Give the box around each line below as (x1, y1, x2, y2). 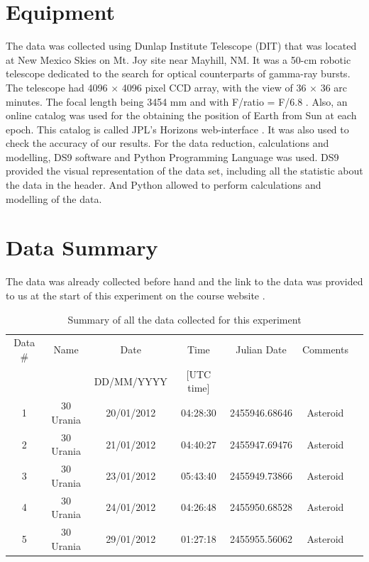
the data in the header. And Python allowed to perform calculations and (6, 177, 321, 192)
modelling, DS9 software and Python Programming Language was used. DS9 (6, 149, 339, 164)
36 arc (320, 79, 348, 94)
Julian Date (236, 342, 287, 357)
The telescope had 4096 (6, 79, 108, 94)
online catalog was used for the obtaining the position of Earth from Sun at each (6, 108, 357, 123)
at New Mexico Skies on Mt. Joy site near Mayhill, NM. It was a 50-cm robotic (6, 52, 351, 67)
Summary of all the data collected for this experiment (67, 312, 302, 326)
